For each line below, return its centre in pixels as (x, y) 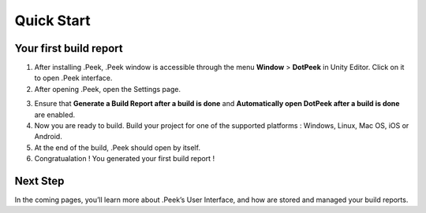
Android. (48, 137)
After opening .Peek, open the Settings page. (108, 89)
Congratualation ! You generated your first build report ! (125, 159)
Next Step (39, 181)
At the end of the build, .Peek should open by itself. (118, 147)
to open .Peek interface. (73, 78)
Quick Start (52, 20)
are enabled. (55, 115)
